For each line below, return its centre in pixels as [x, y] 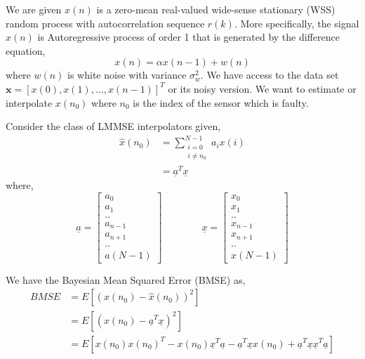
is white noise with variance [127, 75]
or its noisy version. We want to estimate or [262, 88]
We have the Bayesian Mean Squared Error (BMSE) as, [126, 279]
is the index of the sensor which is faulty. [221, 102]
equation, [26, 50]
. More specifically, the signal [297, 23]
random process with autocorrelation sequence [105, 23]
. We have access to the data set [270, 75]
